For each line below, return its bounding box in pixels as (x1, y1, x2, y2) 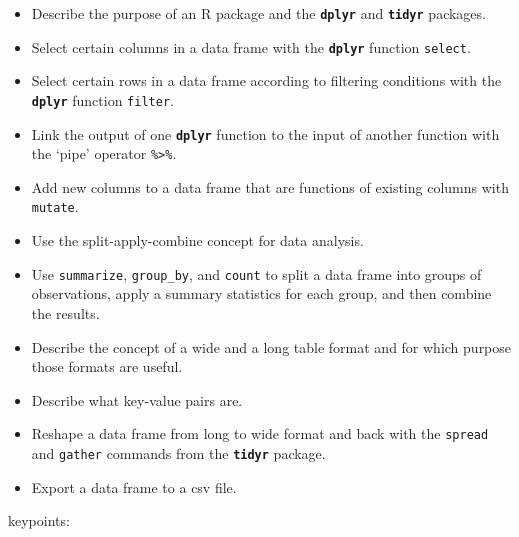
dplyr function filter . (31, 89, 174, 110)
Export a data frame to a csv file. (31, 476, 237, 497)
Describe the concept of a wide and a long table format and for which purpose (31, 336, 512, 357)
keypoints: (8, 510, 70, 531)
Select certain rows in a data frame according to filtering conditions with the (31, 70, 502, 91)
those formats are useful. (31, 356, 183, 377)
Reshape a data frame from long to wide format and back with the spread (31, 423, 489, 444)
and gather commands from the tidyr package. (31, 443, 326, 463)
